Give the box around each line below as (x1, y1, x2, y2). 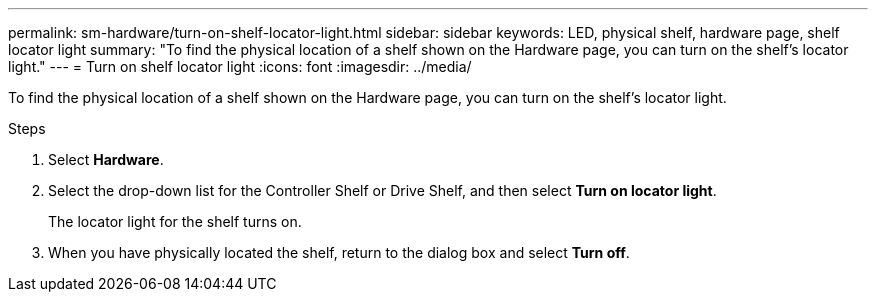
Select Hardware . (48, 151, 164, 168)
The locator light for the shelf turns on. (48, 213, 302, 230)
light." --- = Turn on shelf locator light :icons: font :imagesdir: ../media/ (8, 58, 472, 75)
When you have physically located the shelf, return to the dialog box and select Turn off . (48, 244, 630, 261)
